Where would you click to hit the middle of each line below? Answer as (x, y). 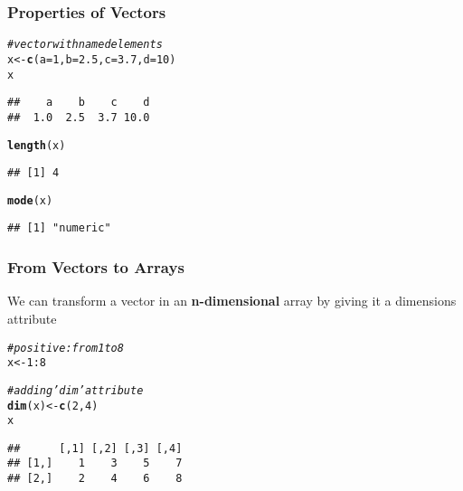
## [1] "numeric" (59, 228)
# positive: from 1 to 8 (66, 348)
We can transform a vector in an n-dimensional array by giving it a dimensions (232, 301)
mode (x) (30, 200)
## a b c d (79, 103)
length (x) (37, 145)
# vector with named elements (85, 45)
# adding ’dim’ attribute (76, 390)
